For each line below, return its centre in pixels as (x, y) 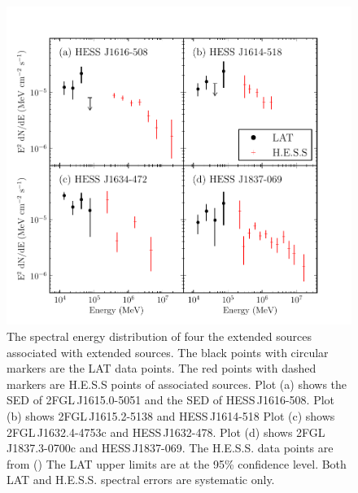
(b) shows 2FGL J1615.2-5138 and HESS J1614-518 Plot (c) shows (171, 415)
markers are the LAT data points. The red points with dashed (162, 368)
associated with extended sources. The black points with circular (168, 352)
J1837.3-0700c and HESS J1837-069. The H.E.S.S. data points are (170, 448)
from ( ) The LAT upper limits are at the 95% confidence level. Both (177, 463)
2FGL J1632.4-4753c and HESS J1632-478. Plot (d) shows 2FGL (166, 432)
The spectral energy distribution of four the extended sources (159, 336)
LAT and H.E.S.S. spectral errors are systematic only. (141, 480)
